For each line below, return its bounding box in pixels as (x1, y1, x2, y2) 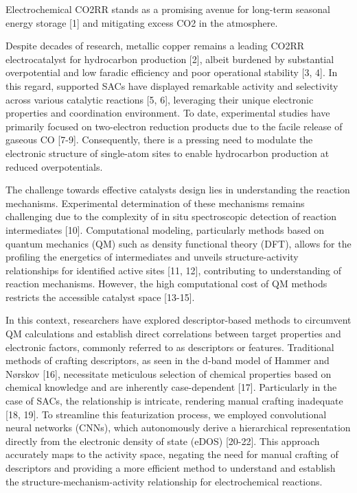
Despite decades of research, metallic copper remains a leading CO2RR (5, 38, 304, 53)
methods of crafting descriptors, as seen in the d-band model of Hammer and (5, 353, 330, 368)
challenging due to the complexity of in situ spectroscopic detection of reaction (5, 209, 337, 224)
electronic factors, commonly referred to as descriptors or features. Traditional (5, 339, 334, 354)
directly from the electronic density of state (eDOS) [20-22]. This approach (5, 433, 320, 448)
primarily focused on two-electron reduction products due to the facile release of (5, 119, 343, 133)
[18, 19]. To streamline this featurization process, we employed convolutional (5, 407, 327, 421)
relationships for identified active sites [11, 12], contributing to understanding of (5, 263, 342, 277)
